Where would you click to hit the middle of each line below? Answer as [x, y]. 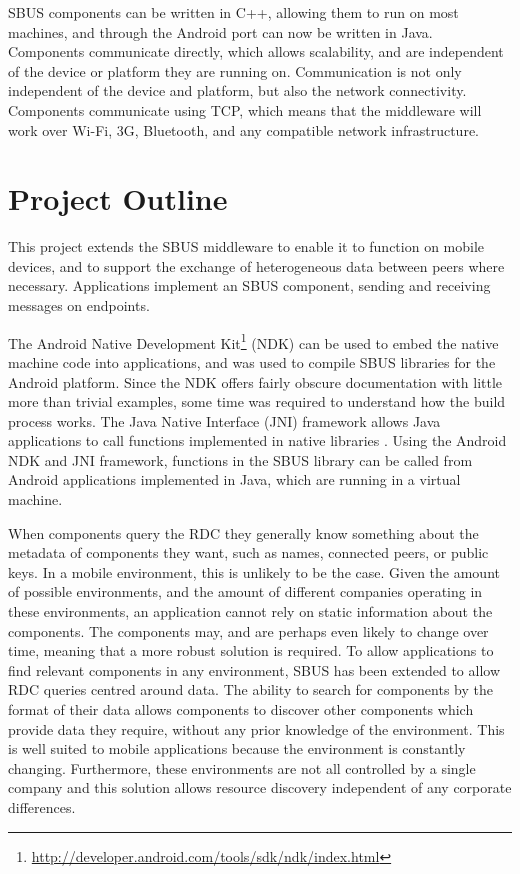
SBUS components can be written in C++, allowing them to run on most [233, 12]
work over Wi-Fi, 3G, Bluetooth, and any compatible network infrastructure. [244, 129]
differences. [42, 806]
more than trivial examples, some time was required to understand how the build [257, 401]
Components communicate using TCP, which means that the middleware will [245, 109]
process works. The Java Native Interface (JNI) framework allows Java [224, 420]
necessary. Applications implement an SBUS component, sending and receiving [249, 285]
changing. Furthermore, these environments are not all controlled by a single [242, 767]
